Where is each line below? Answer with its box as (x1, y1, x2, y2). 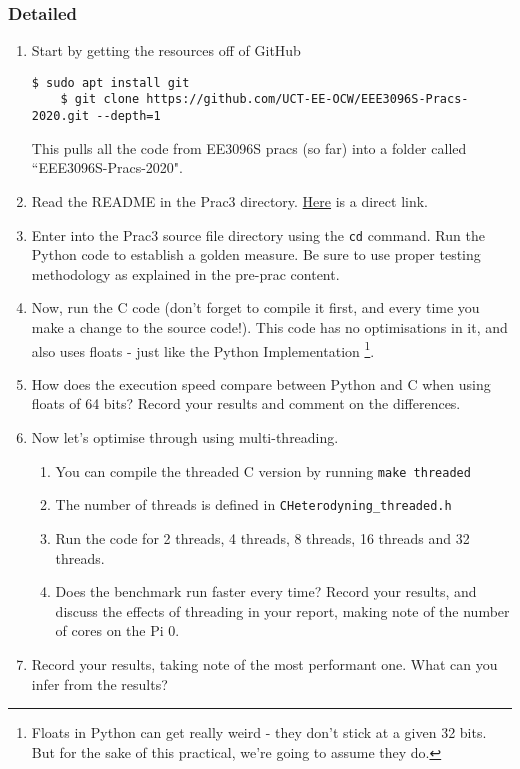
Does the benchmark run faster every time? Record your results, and (55, 581, 477, 602)
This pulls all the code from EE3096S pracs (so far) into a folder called (31, 137, 467, 158)
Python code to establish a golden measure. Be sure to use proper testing (31, 244, 481, 265)
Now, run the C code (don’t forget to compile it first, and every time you (31, 297, 480, 318)
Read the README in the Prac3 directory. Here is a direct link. (31, 190, 428, 211)
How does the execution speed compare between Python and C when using (31, 373, 491, 394)
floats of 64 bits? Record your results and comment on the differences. (31, 393, 461, 414)
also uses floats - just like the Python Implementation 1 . (31, 337, 375, 361)
